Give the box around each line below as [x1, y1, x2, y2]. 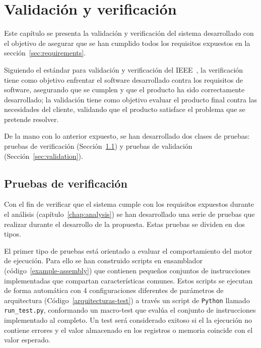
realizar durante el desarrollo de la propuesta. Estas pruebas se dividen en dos [4, 218, 245, 229]
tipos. [4, 228, 21, 239]
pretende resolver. [4, 113, 59, 124]
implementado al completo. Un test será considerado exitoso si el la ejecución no [4, 315, 252, 325]
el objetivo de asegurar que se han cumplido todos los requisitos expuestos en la [4, 37, 250, 48]
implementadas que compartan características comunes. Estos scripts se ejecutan [4, 275, 253, 285]
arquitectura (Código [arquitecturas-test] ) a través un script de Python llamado [4, 295, 250, 305]
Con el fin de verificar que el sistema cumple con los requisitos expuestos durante [4, 199, 254, 209]
